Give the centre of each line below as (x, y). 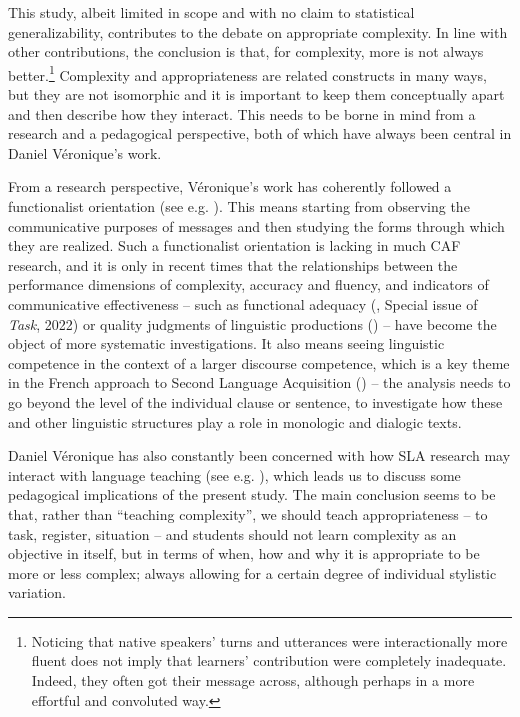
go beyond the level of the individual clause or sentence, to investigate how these (255, 401)
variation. (37, 592)
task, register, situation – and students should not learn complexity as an (232, 533)
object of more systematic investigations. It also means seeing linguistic (226, 343)
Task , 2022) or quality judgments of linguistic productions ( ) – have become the (252, 323)
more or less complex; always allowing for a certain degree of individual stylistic (252, 572)
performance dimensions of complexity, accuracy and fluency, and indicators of (248, 284)
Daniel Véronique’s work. (85, 152)
